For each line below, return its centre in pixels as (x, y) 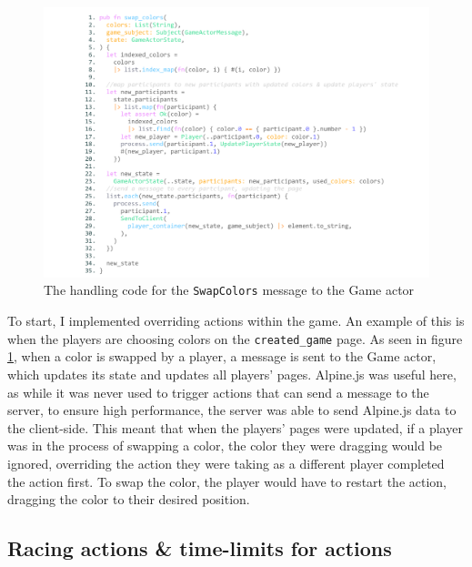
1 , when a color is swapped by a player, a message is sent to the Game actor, (222, 356)
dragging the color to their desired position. (129, 499)
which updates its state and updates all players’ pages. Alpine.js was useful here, (232, 374)
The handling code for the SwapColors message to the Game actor (229, 290)
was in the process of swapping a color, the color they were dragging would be (225, 445)
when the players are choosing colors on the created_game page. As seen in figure (235, 338)
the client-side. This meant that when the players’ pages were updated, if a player (235, 427)
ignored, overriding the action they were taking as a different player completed (226, 463)
